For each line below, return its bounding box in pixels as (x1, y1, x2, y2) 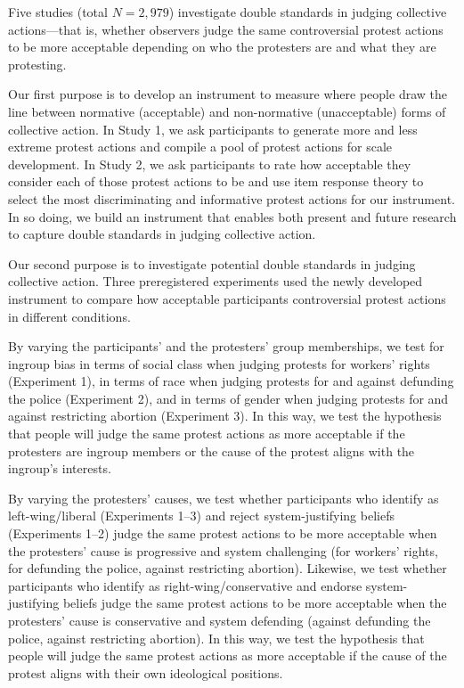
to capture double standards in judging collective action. (8, 225, 316, 243)
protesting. (8, 54, 67, 73)
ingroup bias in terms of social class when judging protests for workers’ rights (8, 354, 430, 373)
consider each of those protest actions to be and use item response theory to (8, 172, 424, 191)
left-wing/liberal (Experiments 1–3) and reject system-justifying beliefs (8, 506, 395, 525)
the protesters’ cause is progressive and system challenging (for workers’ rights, (8, 541, 438, 560)
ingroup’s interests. (8, 459, 111, 478)
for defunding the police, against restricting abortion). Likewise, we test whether (8, 559, 447, 577)
